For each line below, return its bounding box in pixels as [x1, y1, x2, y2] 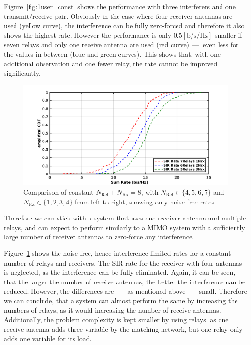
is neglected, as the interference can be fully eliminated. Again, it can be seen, [4, 267, 236, 277]
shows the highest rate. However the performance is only [4, 30, 172, 40]
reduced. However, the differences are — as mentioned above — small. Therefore [4, 286, 247, 296]
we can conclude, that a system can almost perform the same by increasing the [4, 295, 238, 305]
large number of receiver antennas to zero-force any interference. [4, 232, 194, 242]
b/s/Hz [187, 32, 208, 39]
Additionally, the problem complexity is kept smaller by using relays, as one [4, 314, 229, 325]
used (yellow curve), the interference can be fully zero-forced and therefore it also [4, 20, 245, 31]
